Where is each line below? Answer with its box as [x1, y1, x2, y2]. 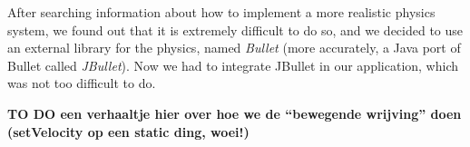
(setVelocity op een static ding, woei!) [7, 122, 250, 141]
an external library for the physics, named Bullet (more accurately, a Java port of [7, 38, 461, 57]
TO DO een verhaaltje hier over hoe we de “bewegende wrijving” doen [7, 103, 462, 122]
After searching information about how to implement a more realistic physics [7, 3, 436, 21]
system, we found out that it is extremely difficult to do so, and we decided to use [7, 20, 464, 39]
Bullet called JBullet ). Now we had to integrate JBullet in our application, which [7, 55, 459, 74]
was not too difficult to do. [7, 73, 156, 93]
